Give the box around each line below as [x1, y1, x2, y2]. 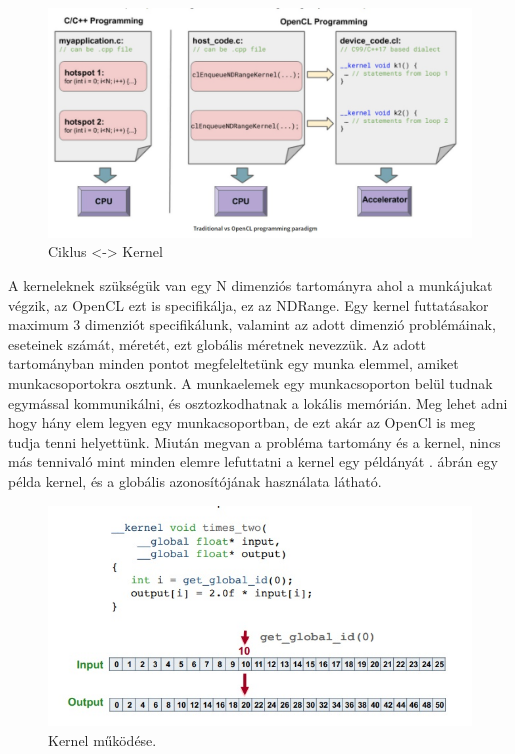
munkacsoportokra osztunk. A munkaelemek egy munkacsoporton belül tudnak [8, 372, 493, 393]
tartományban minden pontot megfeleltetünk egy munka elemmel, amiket [8, 353, 459, 374]
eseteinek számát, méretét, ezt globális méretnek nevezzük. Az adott [8, 333, 426, 354]
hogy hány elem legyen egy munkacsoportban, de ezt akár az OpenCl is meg [8, 412, 476, 433]
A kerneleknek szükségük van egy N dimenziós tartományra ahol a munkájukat [8, 274, 493, 295]
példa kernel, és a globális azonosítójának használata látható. [8, 470, 382, 491]
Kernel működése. [48, 729, 157, 750]
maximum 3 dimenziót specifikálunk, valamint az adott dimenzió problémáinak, [8, 314, 496, 335]
